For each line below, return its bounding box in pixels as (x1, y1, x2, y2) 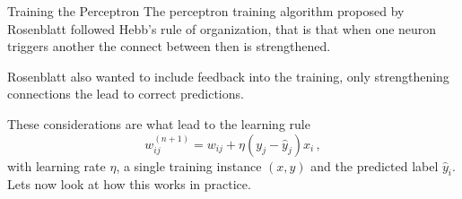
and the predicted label (310, 156, 439, 175)
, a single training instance (116, 156, 262, 175)
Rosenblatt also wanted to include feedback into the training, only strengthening (7, 66, 449, 85)
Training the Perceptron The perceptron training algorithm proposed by (7, 2, 405, 20)
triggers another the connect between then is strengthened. (7, 37, 331, 56)
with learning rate (7, 156, 106, 175)
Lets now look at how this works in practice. (7, 175, 251, 194)
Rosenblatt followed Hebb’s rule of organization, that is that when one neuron (7, 19, 437, 38)
